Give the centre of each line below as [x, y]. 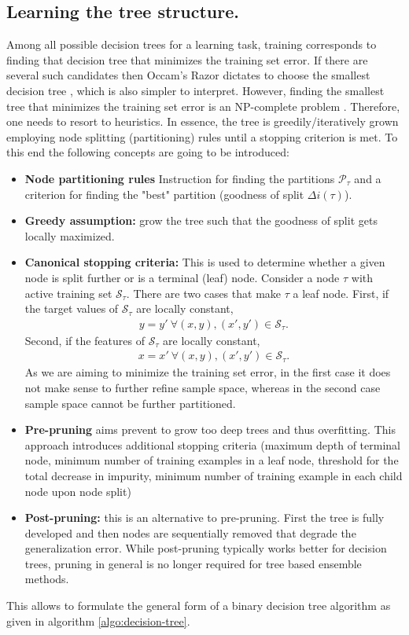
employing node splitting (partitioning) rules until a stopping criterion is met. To [202, 136]
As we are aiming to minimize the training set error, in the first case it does [208, 372]
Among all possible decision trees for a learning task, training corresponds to [192, 44]
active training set [68, 293]
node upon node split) [78, 491]
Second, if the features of [85, 340]
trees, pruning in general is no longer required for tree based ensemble [193, 563]
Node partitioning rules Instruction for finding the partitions [180, 178]
